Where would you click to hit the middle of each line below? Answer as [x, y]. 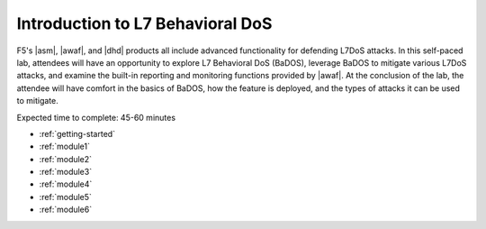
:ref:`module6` [66, 210]
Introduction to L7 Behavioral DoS [144, 23]
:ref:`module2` [66, 159]
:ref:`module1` [64, 147]
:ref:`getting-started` [77, 133]
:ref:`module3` [66, 172]
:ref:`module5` [65, 197]
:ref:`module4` [66, 184]
